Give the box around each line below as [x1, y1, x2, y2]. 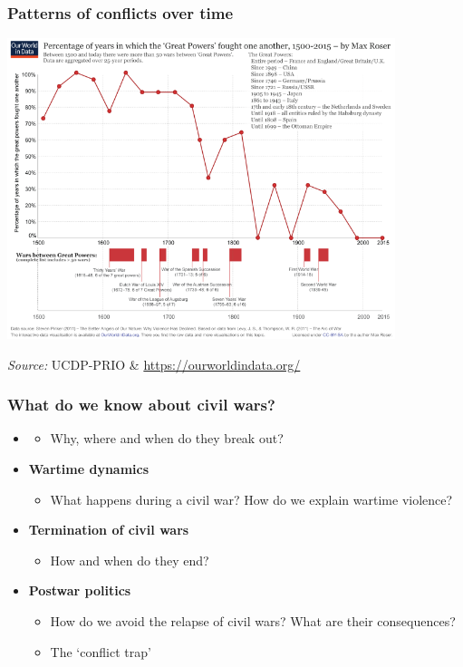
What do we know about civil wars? [7, 393, 275, 416]
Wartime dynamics [28, 459, 150, 478]
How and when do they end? [50, 550, 209, 569]
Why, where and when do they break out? [50, 429, 284, 448]
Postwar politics [28, 581, 131, 600]
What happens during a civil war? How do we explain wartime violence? [50, 489, 453, 508]
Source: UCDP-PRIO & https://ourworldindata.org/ [7, 354, 301, 373]
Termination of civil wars [28, 520, 189, 539]
